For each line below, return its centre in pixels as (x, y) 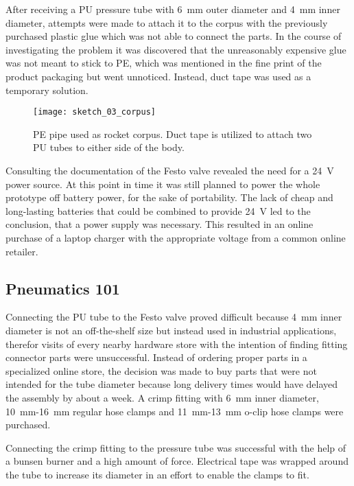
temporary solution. (47, 90)
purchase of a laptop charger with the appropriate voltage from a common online (176, 237)
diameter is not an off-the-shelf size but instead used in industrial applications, (171, 330)
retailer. (22, 251)
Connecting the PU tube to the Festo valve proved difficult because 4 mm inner (174, 317)
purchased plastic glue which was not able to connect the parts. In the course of (174, 36)
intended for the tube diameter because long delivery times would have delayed (172, 384)
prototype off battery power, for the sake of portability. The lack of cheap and (169, 197)
